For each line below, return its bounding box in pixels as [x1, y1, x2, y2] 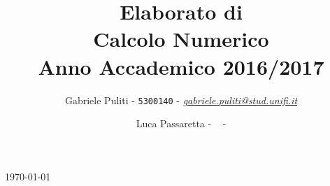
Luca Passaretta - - [136, 116, 227, 131]
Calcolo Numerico [93, 24, 269, 53]
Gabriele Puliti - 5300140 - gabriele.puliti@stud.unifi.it [64, 92, 298, 107]
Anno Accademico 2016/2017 [38, 52, 324, 80]
